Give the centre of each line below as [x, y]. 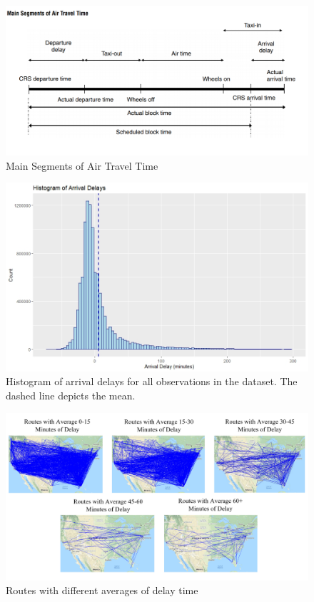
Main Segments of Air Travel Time [82, 165]
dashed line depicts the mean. [71, 396]
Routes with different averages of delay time [102, 590]
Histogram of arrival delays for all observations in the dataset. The [152, 381]
